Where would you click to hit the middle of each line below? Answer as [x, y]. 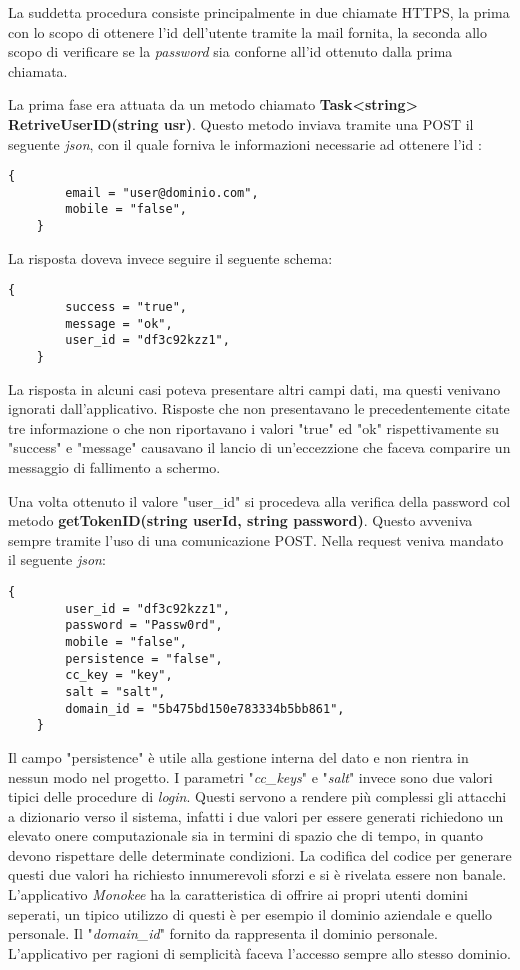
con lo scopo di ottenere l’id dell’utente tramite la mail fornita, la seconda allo [247, 31]
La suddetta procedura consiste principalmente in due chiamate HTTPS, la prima [259, 12]
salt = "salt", [115, 691]
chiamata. [38, 70]
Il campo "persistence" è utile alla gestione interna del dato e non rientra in [238, 756]
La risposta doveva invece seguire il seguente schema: [170, 257]
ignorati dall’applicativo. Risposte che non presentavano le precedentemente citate [259, 408]
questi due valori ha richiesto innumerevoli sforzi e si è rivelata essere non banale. [257, 874]
